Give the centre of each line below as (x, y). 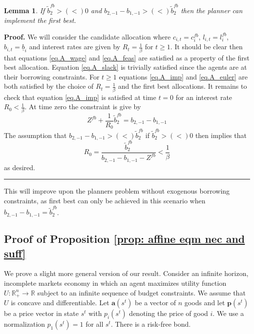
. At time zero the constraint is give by (83, 107)
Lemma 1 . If (24, 10)
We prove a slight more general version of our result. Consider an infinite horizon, (126, 273)
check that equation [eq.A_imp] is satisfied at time (80, 97)
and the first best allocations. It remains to (182, 86)
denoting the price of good (169, 313)
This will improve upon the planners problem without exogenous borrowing (117, 191)
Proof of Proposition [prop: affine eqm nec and (125, 239)
